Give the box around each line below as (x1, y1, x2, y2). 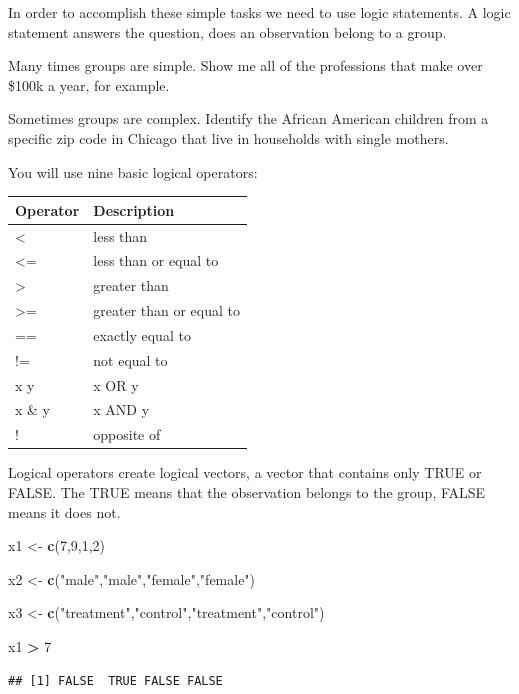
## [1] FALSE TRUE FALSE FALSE (8, 673, 223, 688)
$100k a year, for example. (8, 74, 170, 95)
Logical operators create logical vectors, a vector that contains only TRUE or (8, 462, 482, 483)
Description (93, 199, 175, 220)
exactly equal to (93, 324, 191, 345)
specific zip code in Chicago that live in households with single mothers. (8, 127, 449, 148)
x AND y (93, 399, 150, 420)
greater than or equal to (93, 300, 241, 321)
